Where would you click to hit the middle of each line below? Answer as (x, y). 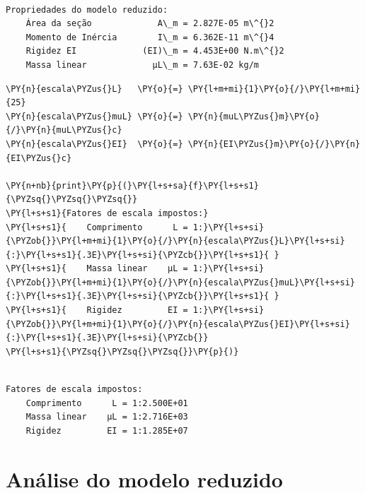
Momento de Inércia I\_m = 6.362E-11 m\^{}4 (150, 37)
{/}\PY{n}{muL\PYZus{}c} (64, 130)
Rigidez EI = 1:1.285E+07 (107, 430)
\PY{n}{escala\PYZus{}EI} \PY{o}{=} (94, 144)
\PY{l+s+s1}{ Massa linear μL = (97, 269)
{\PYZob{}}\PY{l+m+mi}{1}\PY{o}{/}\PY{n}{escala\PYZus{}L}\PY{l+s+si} (175, 241)
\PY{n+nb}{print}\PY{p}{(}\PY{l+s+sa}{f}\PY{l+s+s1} (132, 185)
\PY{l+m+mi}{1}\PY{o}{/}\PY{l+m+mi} (274, 89)
